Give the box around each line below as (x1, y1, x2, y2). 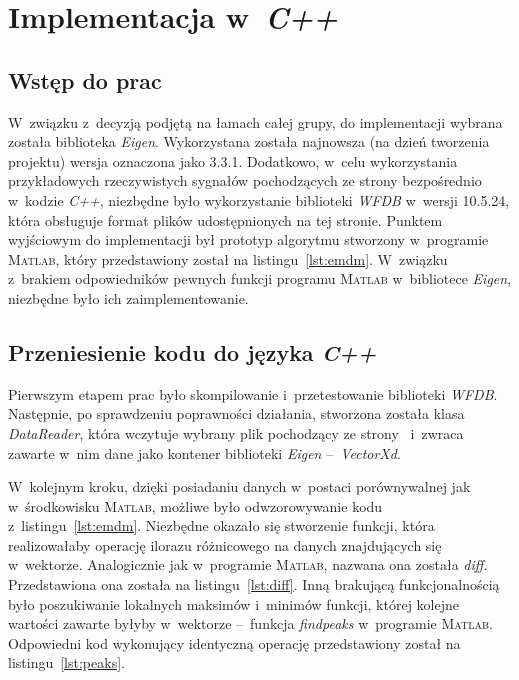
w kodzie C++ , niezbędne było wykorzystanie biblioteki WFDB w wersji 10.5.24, (8, 189, 510, 210)
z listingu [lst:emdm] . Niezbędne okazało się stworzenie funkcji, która (8, 515, 435, 536)
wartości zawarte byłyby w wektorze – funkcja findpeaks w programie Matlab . (8, 613, 493, 634)
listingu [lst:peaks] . (8, 652, 125, 673)
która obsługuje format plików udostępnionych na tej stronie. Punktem (8, 209, 443, 230)
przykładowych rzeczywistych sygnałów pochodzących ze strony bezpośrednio (8, 170, 482, 191)
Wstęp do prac (8, 64, 162, 95)
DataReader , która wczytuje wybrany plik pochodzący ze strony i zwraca (8, 422, 464, 443)
